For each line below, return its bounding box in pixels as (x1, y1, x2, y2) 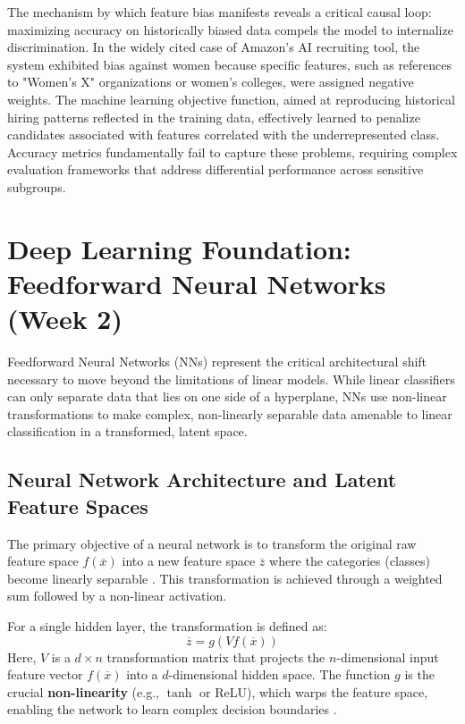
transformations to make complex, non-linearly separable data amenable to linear (7, 404, 452, 423)
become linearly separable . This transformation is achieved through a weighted (7, 568, 443, 587)
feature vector (7, 665, 83, 684)
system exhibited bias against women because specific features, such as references (7, 55, 452, 73)
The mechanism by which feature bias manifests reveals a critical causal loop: (7, 3, 432, 21)
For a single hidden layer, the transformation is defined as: (7, 616, 327, 635)
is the (404, 665, 435, 684)
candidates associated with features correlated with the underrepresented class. (7, 125, 440, 144)
